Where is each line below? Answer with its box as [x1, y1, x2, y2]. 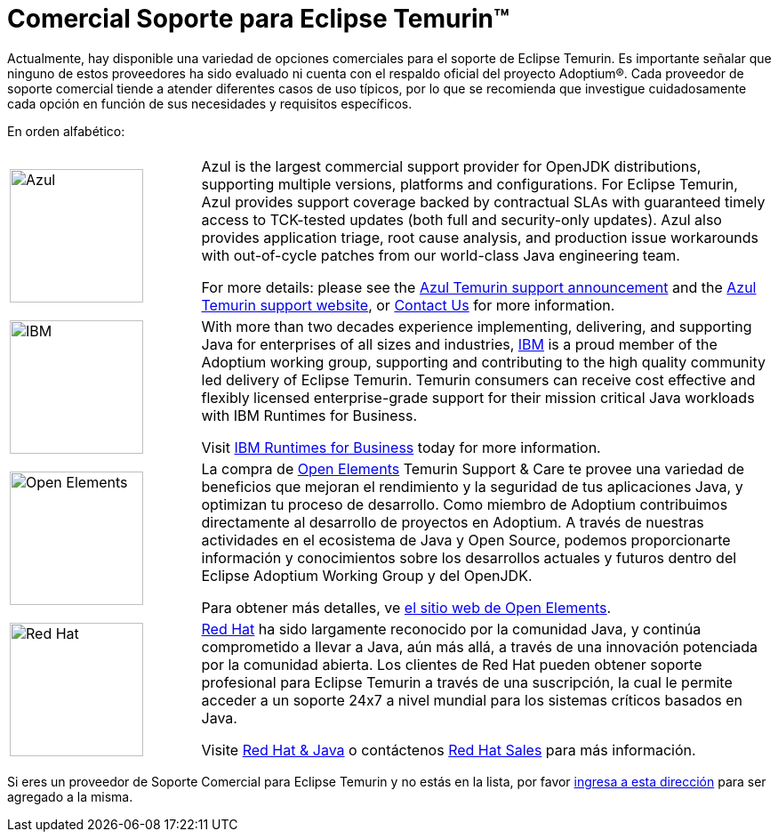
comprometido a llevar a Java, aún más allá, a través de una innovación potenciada [201, 637, 758, 656]
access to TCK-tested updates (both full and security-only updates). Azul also [201, 210, 722, 229]
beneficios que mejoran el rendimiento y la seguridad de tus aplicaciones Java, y [201, 477, 743, 496]
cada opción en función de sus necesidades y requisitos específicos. [7, 95, 413, 111]
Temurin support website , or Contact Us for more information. [201, 295, 615, 314]
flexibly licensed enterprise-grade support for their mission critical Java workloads [201, 388, 755, 407]
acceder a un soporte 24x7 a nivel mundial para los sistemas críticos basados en [201, 690, 742, 709]
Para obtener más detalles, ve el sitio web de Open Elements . [201, 598, 612, 617]
